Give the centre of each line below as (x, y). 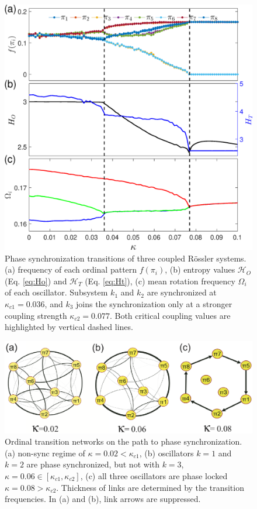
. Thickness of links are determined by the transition (150, 487)
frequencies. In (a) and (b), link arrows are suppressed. (103, 499)
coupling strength (36, 315)
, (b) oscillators (166, 453)
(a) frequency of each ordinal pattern (71, 269)
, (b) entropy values (200, 269)
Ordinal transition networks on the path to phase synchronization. (124, 441)
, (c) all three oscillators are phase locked (154, 475)
